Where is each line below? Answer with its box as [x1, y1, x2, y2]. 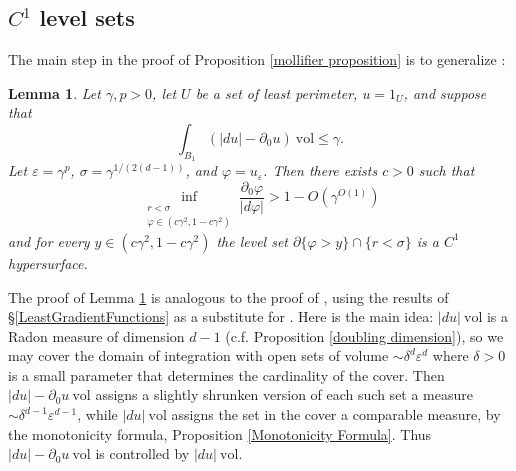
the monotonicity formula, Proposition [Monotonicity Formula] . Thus [8, 423, 432, 444]
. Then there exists [263, 160, 378, 181]
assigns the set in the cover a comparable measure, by [171, 404, 501, 425]
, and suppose [403, 82, 487, 103]
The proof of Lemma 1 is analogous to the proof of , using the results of [8, 286, 449, 307]
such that [418, 160, 475, 181]
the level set [216, 230, 289, 251]
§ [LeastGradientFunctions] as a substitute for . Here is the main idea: [8, 306, 434, 327]
